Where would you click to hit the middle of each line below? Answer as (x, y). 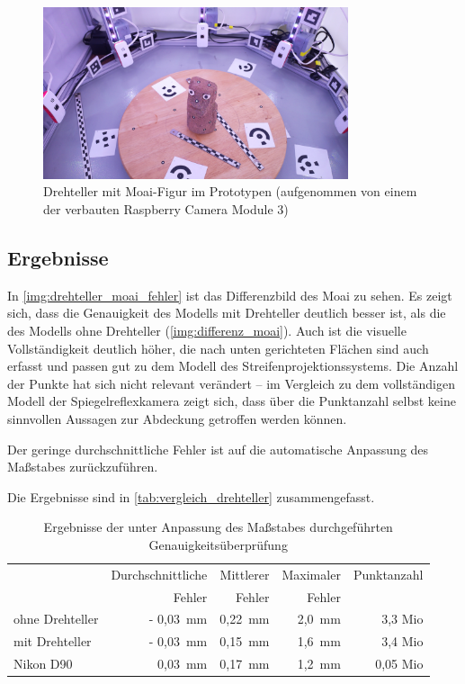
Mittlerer (245, 574)
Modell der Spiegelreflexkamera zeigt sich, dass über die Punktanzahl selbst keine (232, 401)
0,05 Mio (399, 664)
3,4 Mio (402, 641)
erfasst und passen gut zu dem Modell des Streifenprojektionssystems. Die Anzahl (233, 366)
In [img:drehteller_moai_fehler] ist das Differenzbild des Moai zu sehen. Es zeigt (230, 295)
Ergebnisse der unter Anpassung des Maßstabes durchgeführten (218, 527)
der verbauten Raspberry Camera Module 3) (166, 208)
